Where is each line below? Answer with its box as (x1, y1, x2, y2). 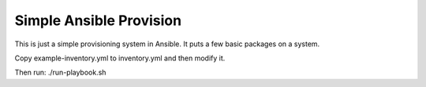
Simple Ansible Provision (14, 12, 181, 29)
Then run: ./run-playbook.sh (14, 67, 106, 78)
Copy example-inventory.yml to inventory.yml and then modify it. (14, 53, 226, 63)
